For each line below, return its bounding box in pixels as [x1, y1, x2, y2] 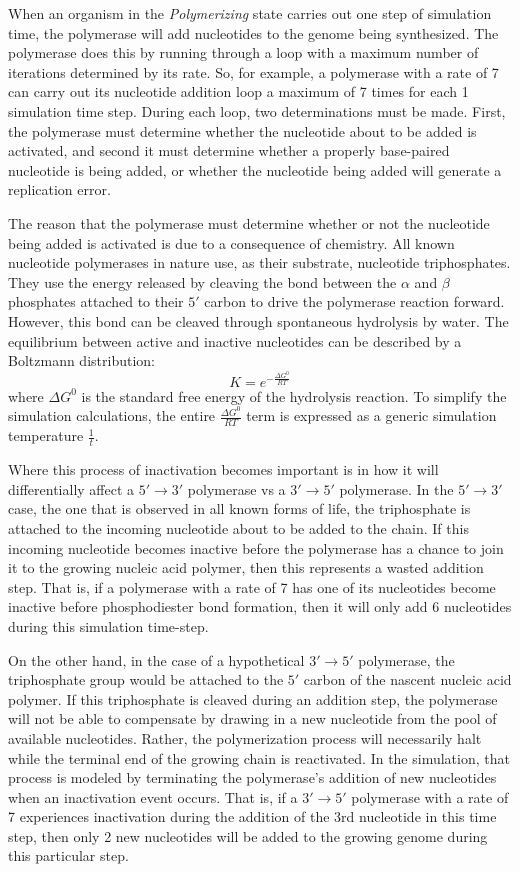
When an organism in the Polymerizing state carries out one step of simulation [8, 3, 492, 23]
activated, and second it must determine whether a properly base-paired [8, 140, 450, 161]
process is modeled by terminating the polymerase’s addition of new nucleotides [8, 767, 497, 788]
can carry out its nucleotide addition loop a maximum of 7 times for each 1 [8, 81, 469, 102]
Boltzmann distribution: [8, 350, 155, 371]
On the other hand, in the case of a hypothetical [8, 649, 305, 670]
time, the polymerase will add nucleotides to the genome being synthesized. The [8, 22, 499, 43]
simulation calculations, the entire [8, 405, 216, 426]
